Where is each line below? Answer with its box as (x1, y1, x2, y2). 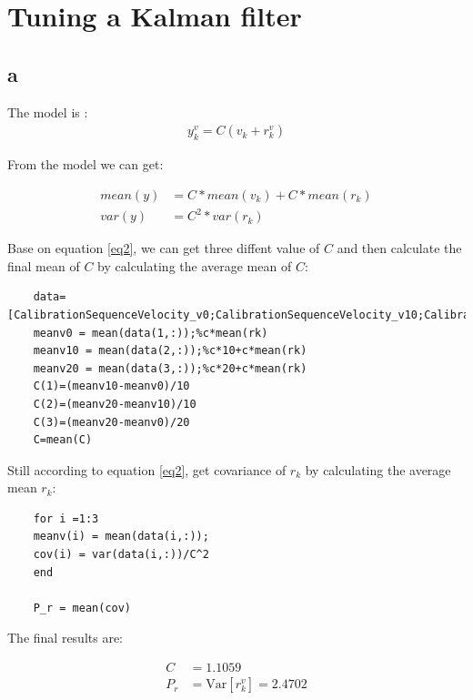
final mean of (7, 256, 80, 275)
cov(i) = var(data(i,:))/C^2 (33, 548, 209, 562)
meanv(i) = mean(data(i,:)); (33, 530, 209, 543)
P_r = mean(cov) (33, 601, 132, 614)
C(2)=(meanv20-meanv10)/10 (33, 397, 196, 411)
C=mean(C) (33, 433, 93, 447)
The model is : (7, 102, 88, 121)
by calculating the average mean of (97, 256, 292, 275)
